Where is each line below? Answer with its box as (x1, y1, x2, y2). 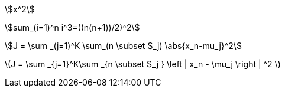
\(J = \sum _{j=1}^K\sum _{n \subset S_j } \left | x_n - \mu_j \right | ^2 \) (5, 59, 281, 69)
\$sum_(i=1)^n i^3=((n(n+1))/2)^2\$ (5, 22, 140, 32)
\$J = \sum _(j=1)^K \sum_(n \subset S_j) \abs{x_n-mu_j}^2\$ (5, 41, 242, 51)
